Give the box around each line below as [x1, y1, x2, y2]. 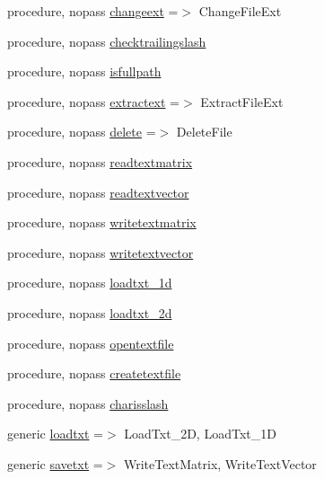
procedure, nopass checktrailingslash [7, 31, 206, 50]
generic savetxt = [7, 454, 103, 473]
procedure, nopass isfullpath [7, 62, 162, 81]
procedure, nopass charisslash [7, 394, 169, 412]
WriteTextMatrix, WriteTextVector [123, 454, 317, 473]
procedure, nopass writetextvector [7, 243, 194, 262]
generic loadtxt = [7, 424, 104, 443]
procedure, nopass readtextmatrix [7, 152, 193, 171]
